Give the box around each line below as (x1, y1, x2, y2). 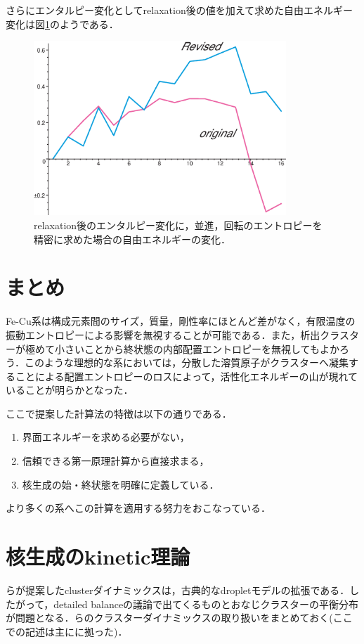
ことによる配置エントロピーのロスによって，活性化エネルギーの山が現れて (15, 368, 358, 383)
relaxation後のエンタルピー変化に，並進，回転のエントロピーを (34, 218, 323, 233)
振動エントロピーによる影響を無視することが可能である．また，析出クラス (6, 327, 349, 342)
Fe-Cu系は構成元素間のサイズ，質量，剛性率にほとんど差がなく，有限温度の (6, 314, 356, 328)
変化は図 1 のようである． (6, 16, 119, 31)
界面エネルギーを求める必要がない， (22, 430, 190, 444)
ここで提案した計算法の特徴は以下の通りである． (6, 406, 232, 420)
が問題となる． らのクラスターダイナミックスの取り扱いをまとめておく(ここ (6, 610, 353, 625)
